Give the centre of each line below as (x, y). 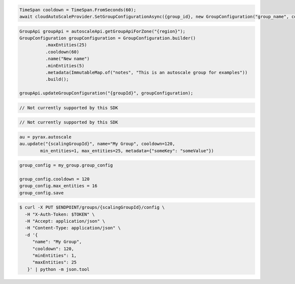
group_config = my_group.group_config (66, 165)
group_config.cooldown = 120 (55, 179)
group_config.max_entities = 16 (59, 186)
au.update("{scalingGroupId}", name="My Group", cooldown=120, (97, 144)
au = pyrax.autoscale (45, 137)
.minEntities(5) (65, 66)
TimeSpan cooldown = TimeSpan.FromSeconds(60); (78, 10)
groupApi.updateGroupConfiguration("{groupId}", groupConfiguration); (106, 93)
